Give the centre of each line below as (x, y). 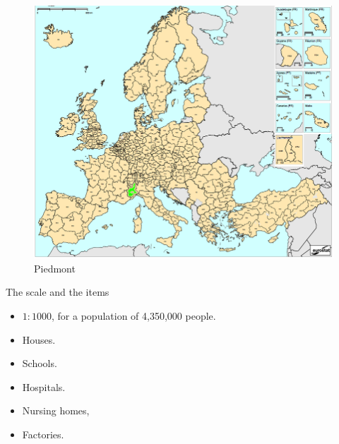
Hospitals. (44, 386)
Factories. (43, 434)
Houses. (39, 339)
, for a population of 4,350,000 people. (134, 316)
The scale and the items (58, 292)
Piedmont (55, 268)
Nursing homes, (56, 410)
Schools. (40, 363)
